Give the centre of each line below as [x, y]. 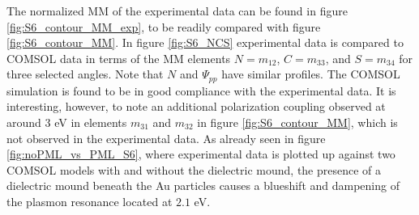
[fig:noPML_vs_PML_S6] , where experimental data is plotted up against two [201, 154]
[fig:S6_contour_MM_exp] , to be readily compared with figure [164, 26]
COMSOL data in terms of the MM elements [119, 58]
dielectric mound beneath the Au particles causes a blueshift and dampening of [203, 185]
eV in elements [91, 122]
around [24, 122]
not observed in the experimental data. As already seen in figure [166, 138]
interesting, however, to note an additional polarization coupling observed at [196, 106]
